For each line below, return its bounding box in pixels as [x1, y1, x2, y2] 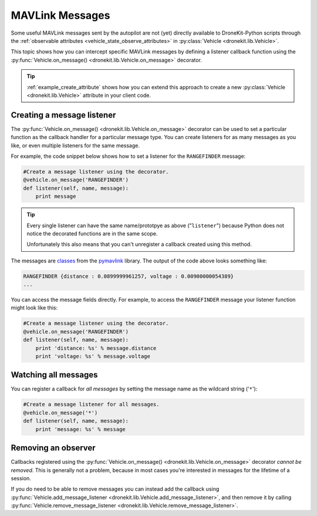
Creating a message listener [11, 110, 116, 120]
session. [11, 474, 32, 481]
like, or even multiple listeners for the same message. [11, 141, 140, 149]
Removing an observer [11, 443, 96, 453]
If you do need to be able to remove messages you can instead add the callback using [11, 485, 220, 493]
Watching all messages [11, 370, 98, 380]
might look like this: [11, 304, 58, 311]
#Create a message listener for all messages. [23, 401, 160, 408]
